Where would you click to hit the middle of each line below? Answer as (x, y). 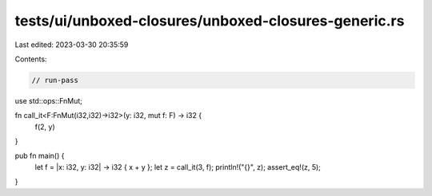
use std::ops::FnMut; (49, 100)
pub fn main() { (40, 156)
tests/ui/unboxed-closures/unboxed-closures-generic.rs (210, 21)
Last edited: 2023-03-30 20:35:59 (72, 45)
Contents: (31, 59)
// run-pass (55, 80)
